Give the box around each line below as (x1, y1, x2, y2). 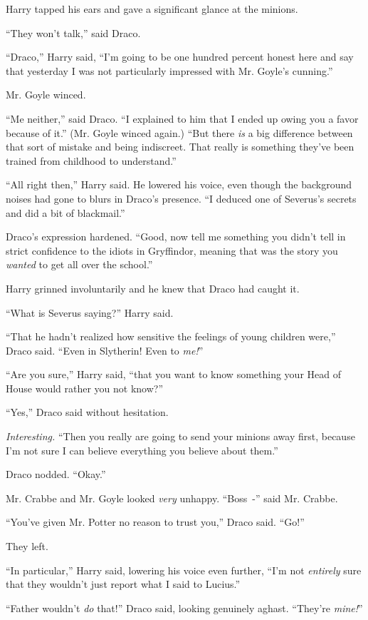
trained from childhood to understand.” (6, 153, 177, 168)
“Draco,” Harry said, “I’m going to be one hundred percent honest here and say (6, 49, 354, 64)
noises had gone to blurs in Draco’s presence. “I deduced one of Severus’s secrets (6, 190, 357, 205)
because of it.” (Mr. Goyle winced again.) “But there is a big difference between (6, 125, 353, 140)
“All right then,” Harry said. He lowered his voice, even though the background (6, 177, 352, 192)
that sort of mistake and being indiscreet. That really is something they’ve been (6, 139, 354, 154)
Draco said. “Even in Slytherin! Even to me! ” (6, 342, 204, 357)
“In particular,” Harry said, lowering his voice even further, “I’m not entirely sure (6, 562, 362, 577)
